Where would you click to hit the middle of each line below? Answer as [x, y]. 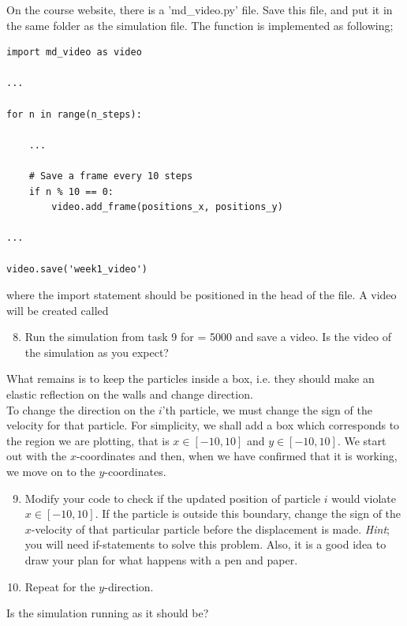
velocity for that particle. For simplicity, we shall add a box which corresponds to [203, 425]
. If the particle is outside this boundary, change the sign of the [248, 514]
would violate [364, 498]
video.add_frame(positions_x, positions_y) [167, 207]
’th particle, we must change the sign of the [267, 409]
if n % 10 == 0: [71, 191]
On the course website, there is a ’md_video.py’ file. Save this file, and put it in [200, 9]
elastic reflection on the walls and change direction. [130, 394]
